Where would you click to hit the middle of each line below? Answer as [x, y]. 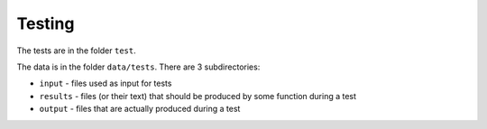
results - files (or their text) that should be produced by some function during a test [198, 96]
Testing [46, 23]
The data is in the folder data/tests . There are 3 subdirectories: [138, 67]
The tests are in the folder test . [77, 51]
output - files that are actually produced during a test [140, 109]
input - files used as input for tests [106, 83]
